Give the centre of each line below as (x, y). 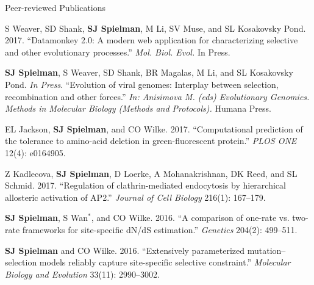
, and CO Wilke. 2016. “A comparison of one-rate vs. (190, 218)
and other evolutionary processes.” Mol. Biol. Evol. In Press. (118, 52)
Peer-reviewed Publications (55, 7)
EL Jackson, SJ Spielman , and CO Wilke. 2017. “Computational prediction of (154, 128)
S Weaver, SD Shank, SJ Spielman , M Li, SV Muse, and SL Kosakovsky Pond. (155, 28)
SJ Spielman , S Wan (47, 218)
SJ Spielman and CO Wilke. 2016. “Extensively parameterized (125, 250)
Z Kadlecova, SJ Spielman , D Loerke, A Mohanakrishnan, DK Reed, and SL (151, 173)
